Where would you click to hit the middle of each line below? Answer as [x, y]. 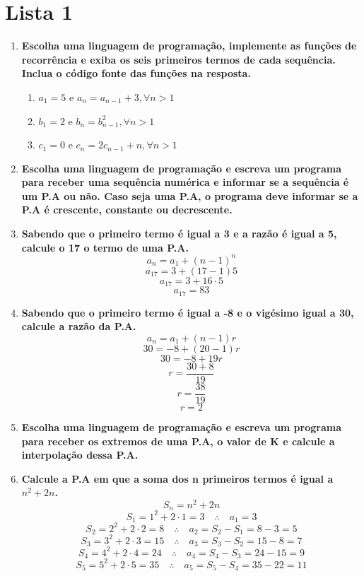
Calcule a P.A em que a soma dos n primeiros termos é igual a [177, 478]
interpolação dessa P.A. [80, 455]
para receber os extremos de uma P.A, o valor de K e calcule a [178, 441]
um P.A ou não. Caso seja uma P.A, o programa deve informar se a [190, 195]
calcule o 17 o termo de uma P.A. [105, 247]
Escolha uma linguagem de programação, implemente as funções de [189, 46]
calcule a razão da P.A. [79, 326]
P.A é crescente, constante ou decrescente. [127, 210]
